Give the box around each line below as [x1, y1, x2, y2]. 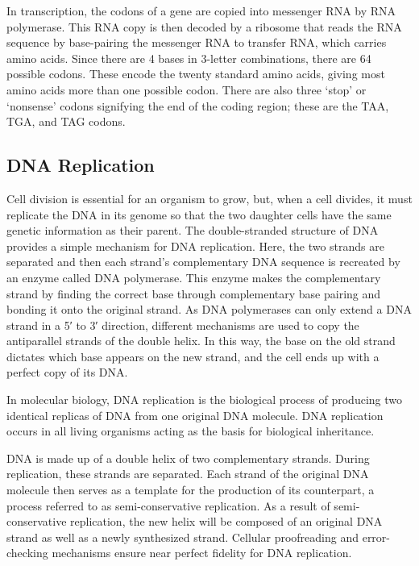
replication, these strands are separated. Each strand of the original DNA [6, 465, 369, 482]
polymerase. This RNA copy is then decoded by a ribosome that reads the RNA [6, 18, 402, 35]
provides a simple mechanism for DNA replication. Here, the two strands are [6, 237, 384, 254]
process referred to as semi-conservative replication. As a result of [6, 497, 330, 514]
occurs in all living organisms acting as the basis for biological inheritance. [6, 422, 375, 439]
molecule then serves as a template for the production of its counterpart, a [6, 481, 375, 498]
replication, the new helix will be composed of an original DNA [70, 513, 383, 530]
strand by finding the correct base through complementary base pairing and [6, 285, 381, 302]
